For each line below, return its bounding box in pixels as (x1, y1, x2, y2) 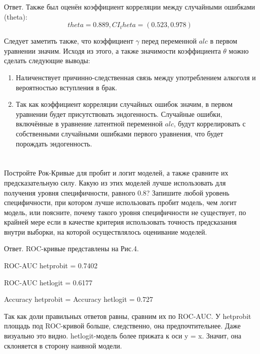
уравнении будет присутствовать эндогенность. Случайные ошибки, (15, 108, 222, 119)
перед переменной (141, 36, 197, 46)
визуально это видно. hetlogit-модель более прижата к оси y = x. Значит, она (4, 330, 241, 341)
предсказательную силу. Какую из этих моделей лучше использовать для (4, 177, 226, 188)
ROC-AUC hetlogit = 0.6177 (4, 277, 92, 287)
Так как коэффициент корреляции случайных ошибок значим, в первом (15, 99, 233, 109)
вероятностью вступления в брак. (15, 82, 117, 92)
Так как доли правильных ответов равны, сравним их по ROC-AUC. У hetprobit (4, 310, 251, 321)
